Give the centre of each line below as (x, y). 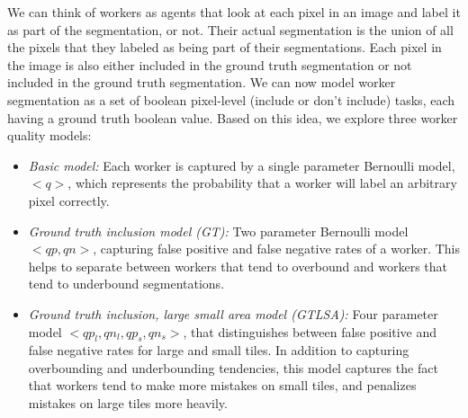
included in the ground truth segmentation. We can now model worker (202, 82)
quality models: (49, 135)
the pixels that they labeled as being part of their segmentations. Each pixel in (225, 47)
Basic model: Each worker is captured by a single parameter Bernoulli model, (242, 165)
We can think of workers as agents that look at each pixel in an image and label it (234, 12)
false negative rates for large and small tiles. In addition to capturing (219, 350)
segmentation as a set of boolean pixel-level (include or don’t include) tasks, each (231, 99)
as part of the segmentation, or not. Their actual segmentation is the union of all (230, 29)
